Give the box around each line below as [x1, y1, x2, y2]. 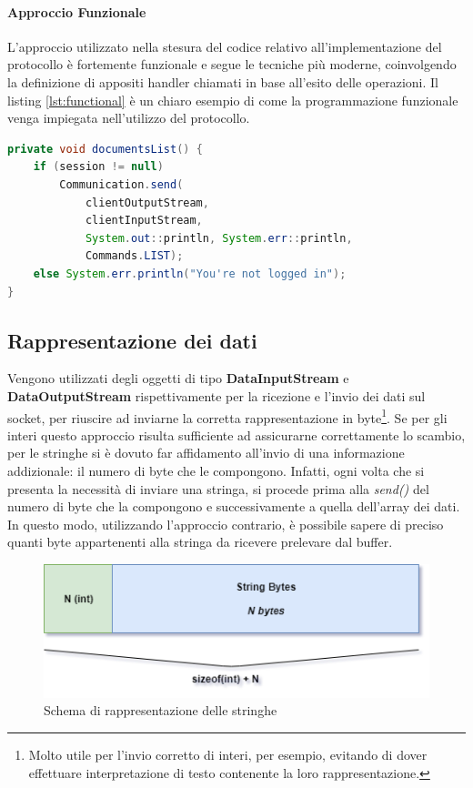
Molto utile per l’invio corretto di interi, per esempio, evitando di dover [28, 745, 428, 764]
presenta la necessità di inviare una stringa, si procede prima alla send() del [7, 479, 429, 498]
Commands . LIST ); [85, 249, 184, 263]
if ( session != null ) [33, 160, 164, 174]
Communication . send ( [59, 177, 184, 191]
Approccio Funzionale [7, 2, 146, 21]
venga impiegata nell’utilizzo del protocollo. [7, 108, 250, 127]
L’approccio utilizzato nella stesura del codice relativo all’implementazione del [7, 36, 442, 56]
